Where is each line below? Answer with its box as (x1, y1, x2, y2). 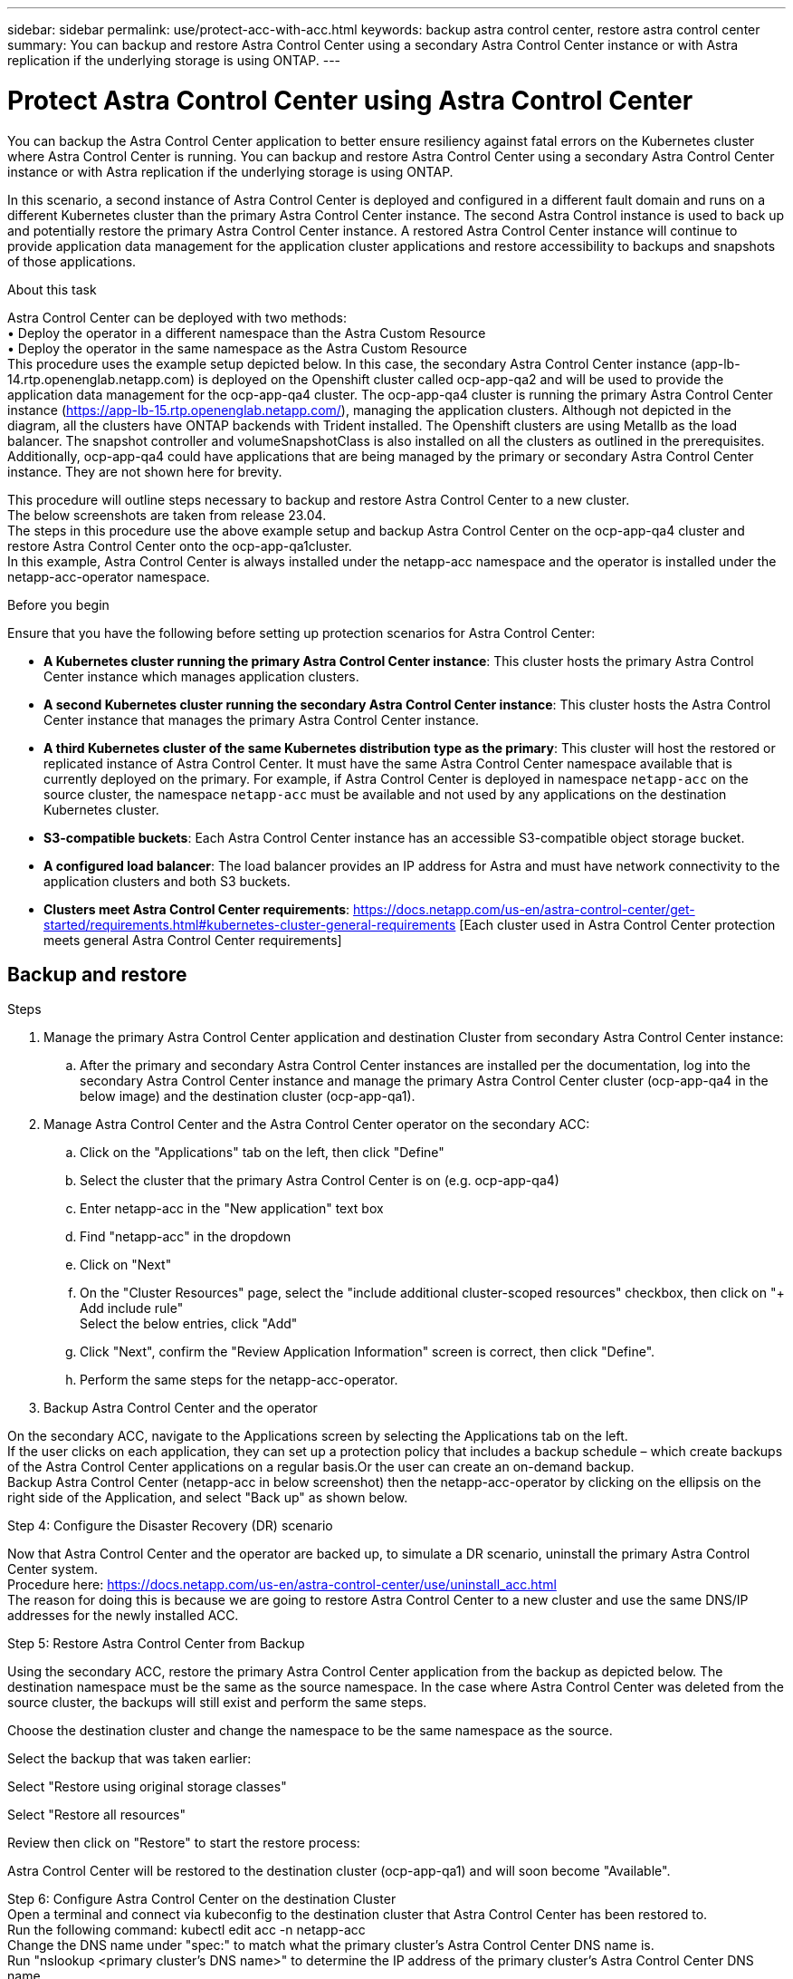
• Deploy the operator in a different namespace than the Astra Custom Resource (7, 324, 486, 341)
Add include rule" (80, 1300, 184, 1317)
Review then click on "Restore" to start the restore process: (7, 1835, 360, 1851)
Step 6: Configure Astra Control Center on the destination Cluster (7, 1891, 396, 1907)
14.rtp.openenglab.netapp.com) (7, 371, 196, 387)
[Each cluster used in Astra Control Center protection (459, 916, 776, 932)
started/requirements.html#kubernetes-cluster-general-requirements (43, 916, 456, 932)
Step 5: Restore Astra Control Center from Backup (7, 1636, 305, 1652)
